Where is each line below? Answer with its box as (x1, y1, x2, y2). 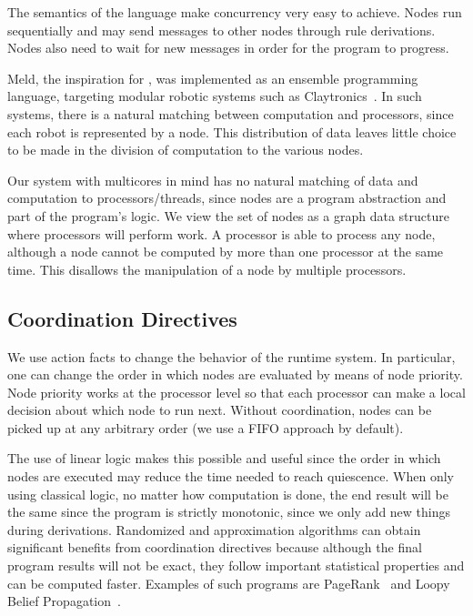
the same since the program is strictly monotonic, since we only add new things (7, 502, 451, 521)
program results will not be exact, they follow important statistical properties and (7, 556, 465, 575)
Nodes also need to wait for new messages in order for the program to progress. (7, 38, 449, 57)
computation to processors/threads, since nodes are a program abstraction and (7, 188, 447, 207)
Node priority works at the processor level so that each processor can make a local (7, 382, 466, 401)
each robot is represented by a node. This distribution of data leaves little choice (7, 122, 457, 141)
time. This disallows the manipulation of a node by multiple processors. (7, 259, 407, 278)
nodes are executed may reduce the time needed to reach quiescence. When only (7, 467, 454, 486)
